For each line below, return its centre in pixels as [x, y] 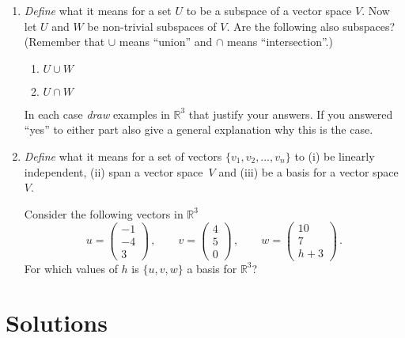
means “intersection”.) [280, 42]
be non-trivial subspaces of [152, 26]
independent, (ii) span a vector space [114, 171]
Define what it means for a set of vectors [123, 156]
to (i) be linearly [335, 156]
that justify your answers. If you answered [291, 114]
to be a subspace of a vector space [269, 10]
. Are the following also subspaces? [311, 26]
